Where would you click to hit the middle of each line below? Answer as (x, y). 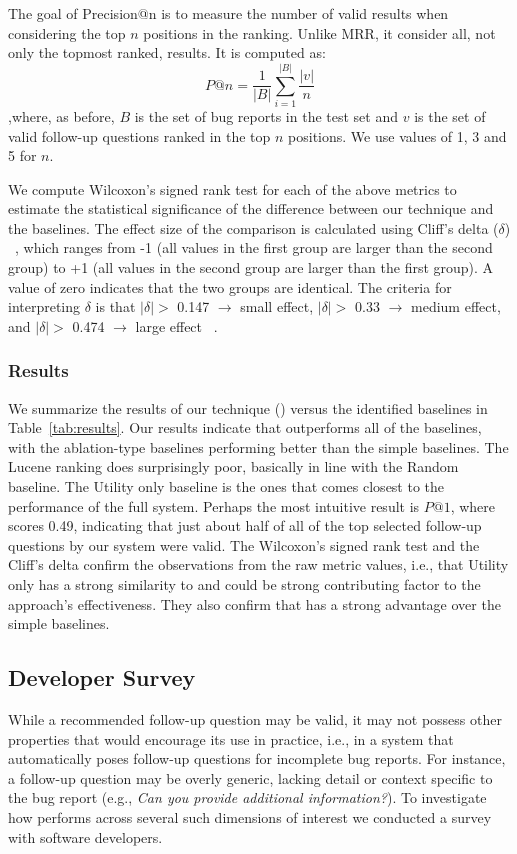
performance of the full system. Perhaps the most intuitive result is (214, 505)
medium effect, (456, 306)
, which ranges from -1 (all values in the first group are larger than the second (254, 247)
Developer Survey (102, 677)
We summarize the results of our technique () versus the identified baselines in (248, 407)
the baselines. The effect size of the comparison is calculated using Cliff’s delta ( (253, 227)
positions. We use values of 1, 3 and (397, 135)
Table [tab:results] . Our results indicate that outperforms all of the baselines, (245, 427)
